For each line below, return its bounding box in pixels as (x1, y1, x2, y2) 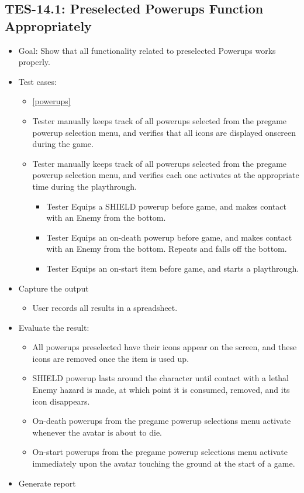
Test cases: (18, 75, 57, 87)
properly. (18, 56, 50, 68)
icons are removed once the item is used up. (32, 352, 189, 364)
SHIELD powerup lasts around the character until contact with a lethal (32, 372, 289, 384)
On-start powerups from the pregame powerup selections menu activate (32, 446, 288, 458)
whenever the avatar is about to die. (32, 426, 163, 438)
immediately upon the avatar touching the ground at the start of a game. (32, 457, 295, 470)
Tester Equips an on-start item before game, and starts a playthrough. (46, 262, 299, 274)
